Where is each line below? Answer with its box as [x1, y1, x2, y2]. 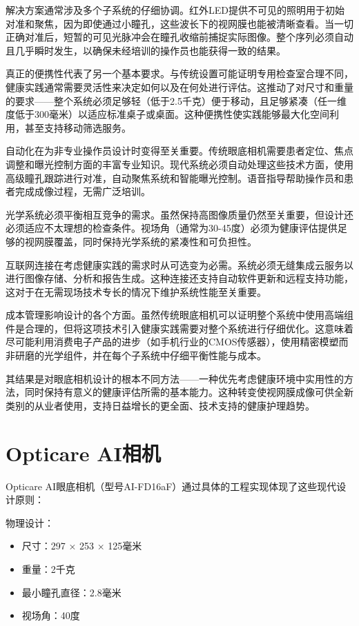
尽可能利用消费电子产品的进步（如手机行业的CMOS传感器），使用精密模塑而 [6, 334, 349, 349]
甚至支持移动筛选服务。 [24, 120, 131, 134]
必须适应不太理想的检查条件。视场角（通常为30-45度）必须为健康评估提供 [6, 221, 338, 235]
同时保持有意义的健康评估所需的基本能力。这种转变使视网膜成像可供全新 [24, 385, 353, 399]
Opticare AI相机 [6, 438, 161, 467]
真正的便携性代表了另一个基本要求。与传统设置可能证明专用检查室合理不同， [6, 66, 353, 81]
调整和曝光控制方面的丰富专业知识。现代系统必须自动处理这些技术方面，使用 [6, 156, 353, 171]
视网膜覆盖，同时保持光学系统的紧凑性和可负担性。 [24, 234, 257, 248]
